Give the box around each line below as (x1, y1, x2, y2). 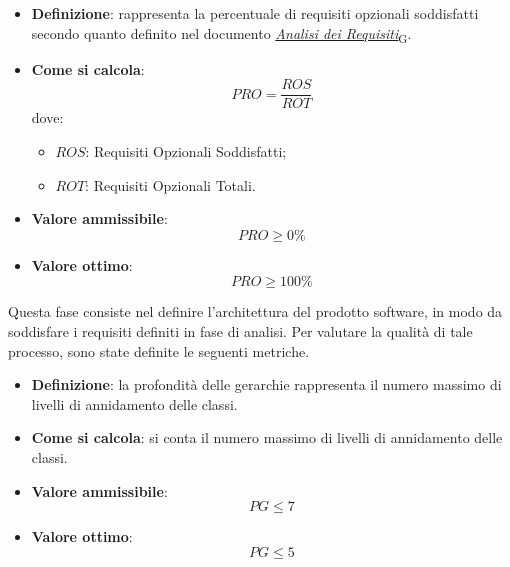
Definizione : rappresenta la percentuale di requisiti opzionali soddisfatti (31, 3, 479, 23)
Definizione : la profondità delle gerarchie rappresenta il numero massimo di (31, 374, 502, 395)
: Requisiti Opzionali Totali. (85, 174, 256, 195)
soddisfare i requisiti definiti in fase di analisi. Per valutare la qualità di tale (8, 320, 473, 341)
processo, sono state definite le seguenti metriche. (8, 340, 310, 361)
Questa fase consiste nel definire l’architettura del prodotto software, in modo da (8, 301, 503, 322)
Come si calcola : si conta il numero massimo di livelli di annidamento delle (31, 427, 503, 448)
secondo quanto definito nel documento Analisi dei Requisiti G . (31, 22, 412, 46)
